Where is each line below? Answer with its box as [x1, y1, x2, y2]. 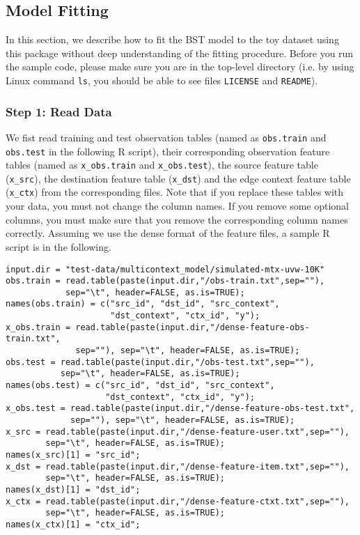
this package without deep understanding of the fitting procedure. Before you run [6, 45, 354, 60]
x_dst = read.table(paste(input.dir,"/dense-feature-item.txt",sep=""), [6, 461, 350, 472]
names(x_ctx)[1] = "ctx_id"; [6, 519, 141, 529]
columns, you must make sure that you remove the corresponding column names [6, 212, 348, 226]
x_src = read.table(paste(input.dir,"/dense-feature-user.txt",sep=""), [6, 426, 350, 437]
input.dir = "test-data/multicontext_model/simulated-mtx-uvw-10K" [6, 264, 325, 274]
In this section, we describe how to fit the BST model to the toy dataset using [6, 32, 339, 47]
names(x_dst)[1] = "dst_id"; [6, 484, 141, 495]
